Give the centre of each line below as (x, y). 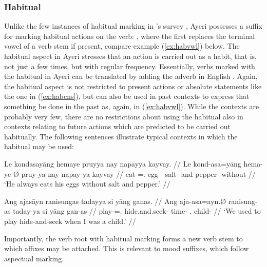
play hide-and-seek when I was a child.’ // (70, 221)
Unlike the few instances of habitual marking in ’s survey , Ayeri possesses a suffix (133, 26)
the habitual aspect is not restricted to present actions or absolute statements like (133, 86)
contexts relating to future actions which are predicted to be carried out (117, 126)
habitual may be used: (39, 146)
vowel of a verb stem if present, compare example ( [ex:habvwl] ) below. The (122, 46)
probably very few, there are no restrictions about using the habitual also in (124, 116)
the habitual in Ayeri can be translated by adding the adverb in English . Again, (131, 76)
